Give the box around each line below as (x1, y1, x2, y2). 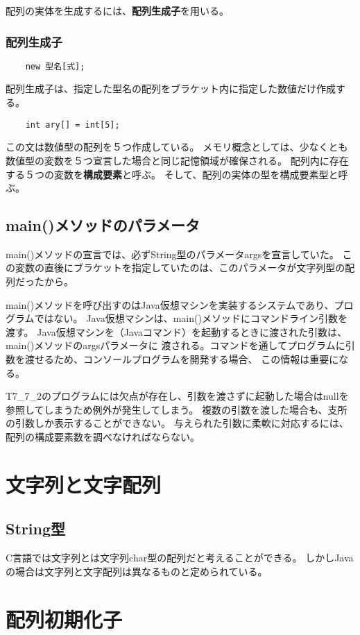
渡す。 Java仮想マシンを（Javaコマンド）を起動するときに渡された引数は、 (6, 324, 348, 339)
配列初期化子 (6, 604, 123, 633)
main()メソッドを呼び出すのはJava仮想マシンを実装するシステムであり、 (6, 297, 334, 312)
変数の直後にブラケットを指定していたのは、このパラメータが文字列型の (15, 260, 345, 275)
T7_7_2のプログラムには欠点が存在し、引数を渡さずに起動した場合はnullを (6, 389, 349, 403)
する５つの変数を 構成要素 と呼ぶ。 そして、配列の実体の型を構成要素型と (6, 167, 338, 181)
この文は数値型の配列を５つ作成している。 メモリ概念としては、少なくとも (6, 139, 348, 154)
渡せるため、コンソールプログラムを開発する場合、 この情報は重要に (24, 352, 339, 366)
